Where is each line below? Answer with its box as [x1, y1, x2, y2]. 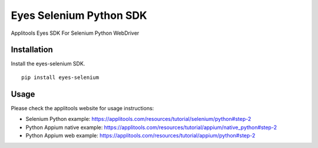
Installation [11, 45, 53, 55]
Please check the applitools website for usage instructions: [11, 104, 154, 111]
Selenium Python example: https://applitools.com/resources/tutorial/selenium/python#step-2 [25, 116, 251, 123]
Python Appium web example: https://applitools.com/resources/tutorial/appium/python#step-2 [25, 131, 256, 139]
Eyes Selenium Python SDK [11, 9, 147, 22]
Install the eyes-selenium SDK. [11, 60, 85, 67]
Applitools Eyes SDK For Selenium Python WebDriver [11, 29, 140, 37]
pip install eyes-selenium [21, 74, 100, 81]
